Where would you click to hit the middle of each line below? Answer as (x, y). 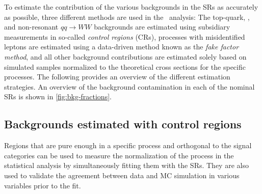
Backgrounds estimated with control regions (123, 124)
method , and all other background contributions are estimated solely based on (125, 56)
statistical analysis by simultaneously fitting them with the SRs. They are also (126, 165)
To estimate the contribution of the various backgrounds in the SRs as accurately (131, 7)
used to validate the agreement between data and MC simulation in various (122, 175)
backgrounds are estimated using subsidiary (162, 27)
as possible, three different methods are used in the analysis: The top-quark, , (127, 17)
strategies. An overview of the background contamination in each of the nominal (129, 86)
